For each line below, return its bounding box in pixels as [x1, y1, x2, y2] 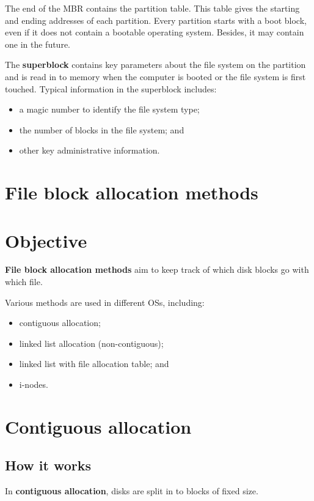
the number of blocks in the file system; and [19, 123, 184, 136]
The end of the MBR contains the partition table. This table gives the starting [5, 2, 300, 14]
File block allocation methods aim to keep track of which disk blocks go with [5, 263, 309, 276]
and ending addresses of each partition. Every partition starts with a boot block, [5, 13, 307, 26]
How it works [5, 456, 92, 475]
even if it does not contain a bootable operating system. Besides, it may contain [5, 26, 304, 39]
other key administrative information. [19, 144, 160, 157]
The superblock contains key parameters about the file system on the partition [5, 58, 306, 71]
